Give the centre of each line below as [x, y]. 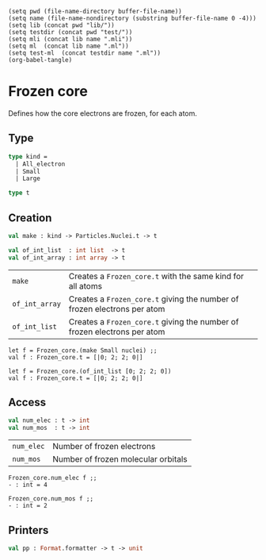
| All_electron [40, 164]
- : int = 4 [28, 485]
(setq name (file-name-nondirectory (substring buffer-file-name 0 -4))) [133, 18]
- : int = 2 [28, 506]
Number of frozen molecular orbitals [120, 459]
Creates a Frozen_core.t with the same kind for [156, 276]
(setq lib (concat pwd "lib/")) [61, 25]
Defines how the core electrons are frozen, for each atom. [103, 113]
